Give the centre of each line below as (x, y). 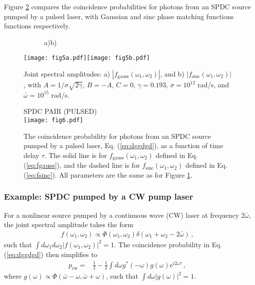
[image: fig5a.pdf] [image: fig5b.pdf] (87, 58)
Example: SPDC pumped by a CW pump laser (99, 196)
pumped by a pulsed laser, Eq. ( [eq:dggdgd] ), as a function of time (123, 145)
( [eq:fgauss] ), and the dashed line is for (82, 165)
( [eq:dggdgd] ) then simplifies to (51, 254)
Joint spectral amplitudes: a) (67, 74)
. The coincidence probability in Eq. (168, 244)
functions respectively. (37, 26)
